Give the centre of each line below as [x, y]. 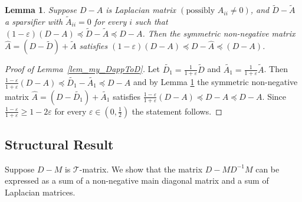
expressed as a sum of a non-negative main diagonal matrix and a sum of [137, 180]
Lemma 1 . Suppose [41, 10]
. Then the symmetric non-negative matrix [219, 33]
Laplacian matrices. [40, 192]
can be [267, 169]
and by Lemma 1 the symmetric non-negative [215, 82]
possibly [201, 11]
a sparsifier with [34, 22]
